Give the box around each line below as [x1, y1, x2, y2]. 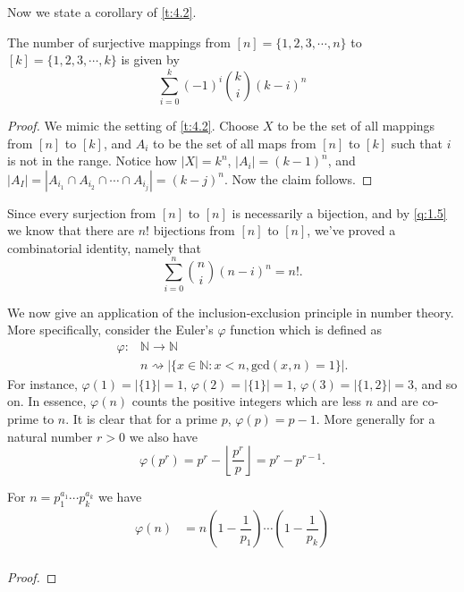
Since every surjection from [7, 203, 156, 222]
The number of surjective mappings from [7, 32, 231, 51]
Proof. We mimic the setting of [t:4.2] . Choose [7, 115, 259, 134]
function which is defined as [230, 320, 382, 339]
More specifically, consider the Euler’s [7, 320, 214, 339]
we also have [129, 427, 198, 445]
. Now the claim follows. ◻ [224, 169, 373, 188]
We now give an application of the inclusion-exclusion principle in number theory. [7, 302, 454, 321]
